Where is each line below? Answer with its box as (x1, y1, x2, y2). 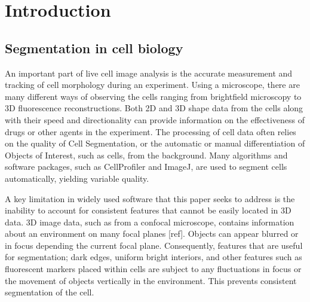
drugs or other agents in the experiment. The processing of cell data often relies (5, 125, 296, 138)
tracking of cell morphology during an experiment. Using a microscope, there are (5, 78, 300, 91)
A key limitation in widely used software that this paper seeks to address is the (5, 192, 295, 205)
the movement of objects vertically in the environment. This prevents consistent (5, 274, 297, 286)
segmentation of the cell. (5, 286, 94, 298)
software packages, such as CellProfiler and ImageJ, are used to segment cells (5, 160, 287, 173)
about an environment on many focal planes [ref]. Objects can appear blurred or (5, 227, 299, 240)
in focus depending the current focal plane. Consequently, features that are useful (5, 239, 303, 251)
